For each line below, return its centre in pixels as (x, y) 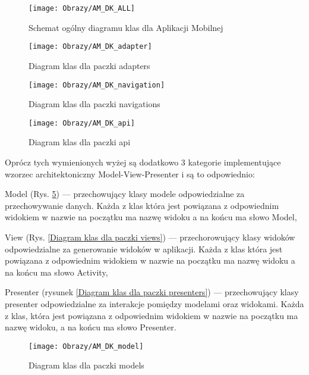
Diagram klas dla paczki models (86, 365)
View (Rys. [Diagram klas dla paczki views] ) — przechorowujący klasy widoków (150, 237)
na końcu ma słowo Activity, (56, 272)
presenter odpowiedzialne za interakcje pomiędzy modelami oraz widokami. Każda (154, 303)
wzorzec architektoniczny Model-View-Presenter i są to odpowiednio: (130, 174)
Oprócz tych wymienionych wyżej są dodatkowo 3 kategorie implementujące (143, 162)
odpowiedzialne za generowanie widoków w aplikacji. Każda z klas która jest (144, 249)
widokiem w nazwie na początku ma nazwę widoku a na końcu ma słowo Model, (151, 217)
